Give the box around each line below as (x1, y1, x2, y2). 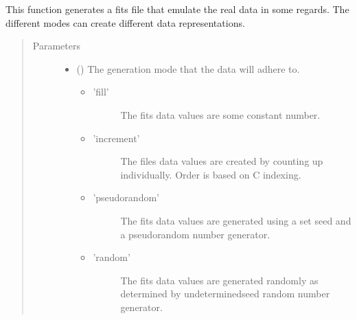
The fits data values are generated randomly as (120, 273, 319, 287)
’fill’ (93, 84, 109, 99)
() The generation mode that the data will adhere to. (76, 61, 300, 76)
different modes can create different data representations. (5, 15, 245, 30)
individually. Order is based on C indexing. (120, 167, 301, 181)
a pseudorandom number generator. (120, 227, 270, 241)
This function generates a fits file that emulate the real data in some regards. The (5, 2, 349, 16)
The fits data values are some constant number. (120, 107, 321, 122)
